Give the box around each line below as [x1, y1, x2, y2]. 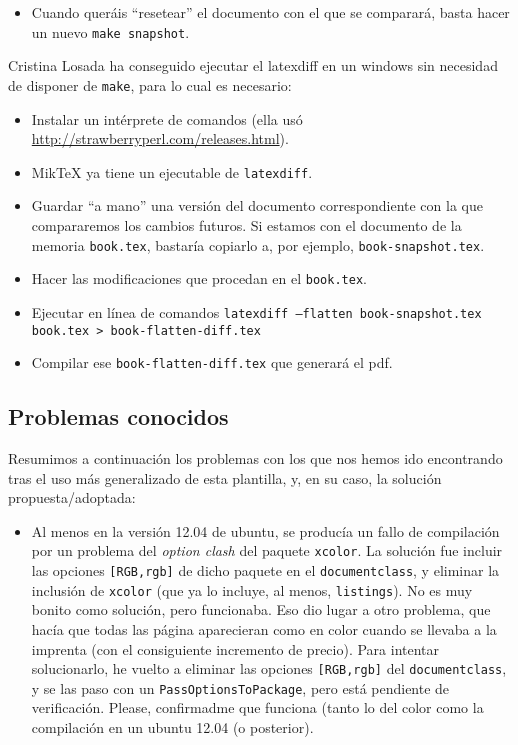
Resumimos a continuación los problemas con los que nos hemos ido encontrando [8, 448, 503, 469]
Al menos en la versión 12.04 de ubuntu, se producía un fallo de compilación [31, 520, 500, 541]
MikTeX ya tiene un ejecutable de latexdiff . [31, 161, 313, 182]
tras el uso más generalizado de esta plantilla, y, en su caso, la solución [8, 467, 442, 488]
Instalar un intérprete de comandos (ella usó [31, 108, 303, 129]
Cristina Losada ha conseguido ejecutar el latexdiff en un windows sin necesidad [8, 55, 498, 76]
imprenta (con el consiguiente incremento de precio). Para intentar [31, 638, 440, 659]
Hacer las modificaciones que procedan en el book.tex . [31, 268, 367, 289]
